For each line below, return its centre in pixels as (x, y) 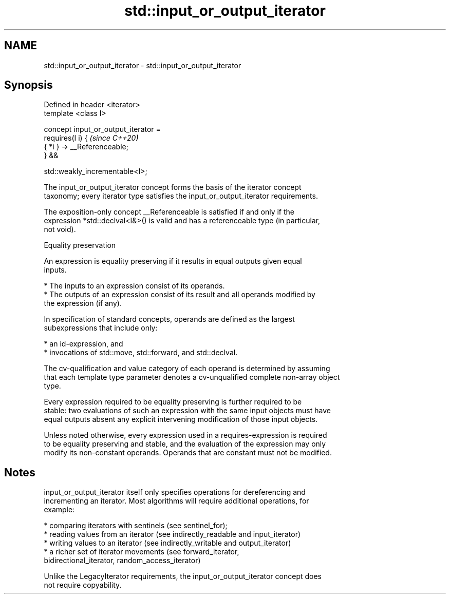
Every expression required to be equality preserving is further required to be (173, 402)
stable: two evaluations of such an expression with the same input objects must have (187, 411)
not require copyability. (83, 585)
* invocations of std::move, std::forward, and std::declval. (141, 353)
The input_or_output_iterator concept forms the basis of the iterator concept (173, 187)
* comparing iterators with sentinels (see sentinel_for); (136, 526)
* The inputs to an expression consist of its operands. (134, 286)
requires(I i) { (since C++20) (91, 138)
